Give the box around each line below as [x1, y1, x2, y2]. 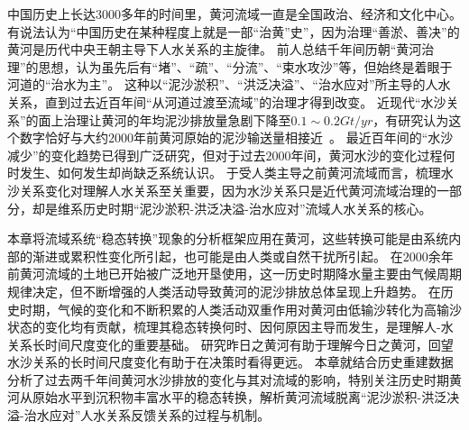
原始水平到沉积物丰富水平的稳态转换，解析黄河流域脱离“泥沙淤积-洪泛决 [32, 388, 460, 407]
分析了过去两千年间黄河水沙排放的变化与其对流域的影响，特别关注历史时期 [7, 370, 449, 389]
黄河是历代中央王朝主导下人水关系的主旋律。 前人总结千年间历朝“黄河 [7, 40, 422, 59]
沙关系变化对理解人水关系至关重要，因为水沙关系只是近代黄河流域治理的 [7, 180, 437, 199]
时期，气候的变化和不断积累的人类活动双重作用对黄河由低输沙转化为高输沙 [19, 299, 462, 318]
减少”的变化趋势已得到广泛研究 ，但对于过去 [7, 145, 266, 164]
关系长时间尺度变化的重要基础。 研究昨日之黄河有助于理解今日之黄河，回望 [7, 334, 454, 353]
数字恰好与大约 [19, 128, 108, 147]
